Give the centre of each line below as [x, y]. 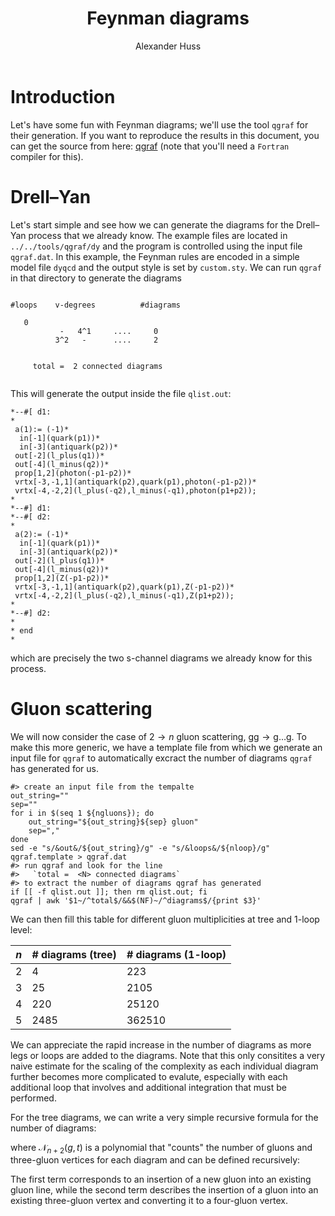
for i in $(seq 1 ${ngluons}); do [82, 813]
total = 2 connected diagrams [97, 366]
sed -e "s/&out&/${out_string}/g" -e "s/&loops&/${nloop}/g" [140, 848]
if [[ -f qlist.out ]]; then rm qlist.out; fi [109, 892]
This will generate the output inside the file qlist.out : [121, 393]
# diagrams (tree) [74, 954]
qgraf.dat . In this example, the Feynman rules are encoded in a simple [155, 256]
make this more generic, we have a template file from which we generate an [166, 747]
